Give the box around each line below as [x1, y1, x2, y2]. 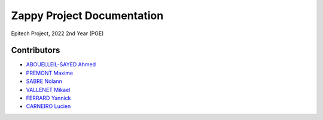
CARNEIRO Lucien [26, 103, 71, 110]
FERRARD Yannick [26, 94, 71, 101]
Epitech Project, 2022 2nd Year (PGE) [11, 30, 104, 37]
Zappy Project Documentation [11, 9, 164, 22]
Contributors [11, 45, 60, 56]
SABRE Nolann [26, 78, 62, 85]
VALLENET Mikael [26, 86, 71, 93]
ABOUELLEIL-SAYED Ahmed [26, 61, 96, 68]
